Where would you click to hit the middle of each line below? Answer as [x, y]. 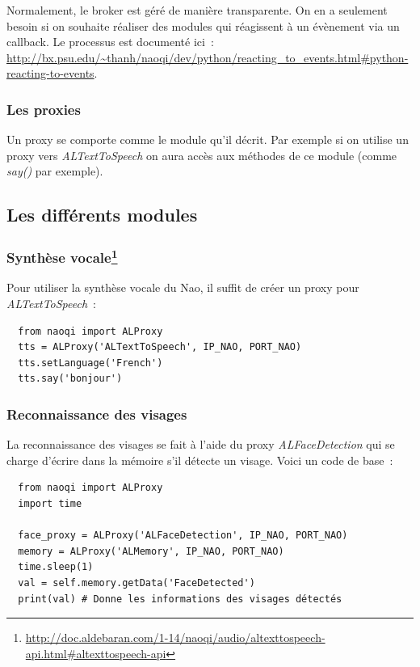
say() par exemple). [55, 171]
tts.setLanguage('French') [90, 363]
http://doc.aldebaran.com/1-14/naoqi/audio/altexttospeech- [175, 637]
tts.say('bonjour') [70, 379]
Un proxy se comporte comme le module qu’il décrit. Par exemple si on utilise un [208, 139]
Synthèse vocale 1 [62, 256]
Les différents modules [102, 215]
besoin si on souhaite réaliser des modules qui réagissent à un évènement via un [203, 25]
